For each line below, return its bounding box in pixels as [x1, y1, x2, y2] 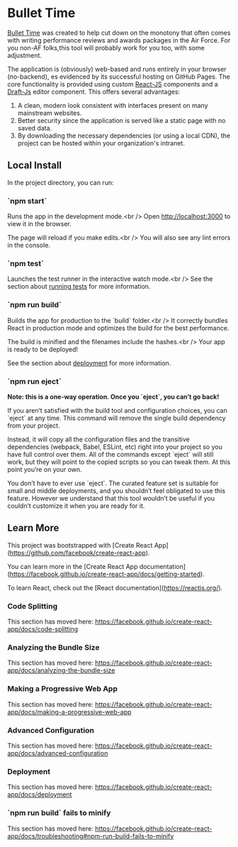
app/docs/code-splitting [7, 625, 79, 633]
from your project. [7, 421, 60, 430]
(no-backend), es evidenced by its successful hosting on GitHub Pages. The [7, 72, 230, 81]
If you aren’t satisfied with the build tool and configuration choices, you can [7, 406, 228, 414]
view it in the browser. [7, 220, 72, 228]
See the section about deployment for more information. [7, 358, 171, 367]
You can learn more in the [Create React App [7, 562, 138, 570]
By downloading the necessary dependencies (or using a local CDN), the [17, 131, 231, 140]
